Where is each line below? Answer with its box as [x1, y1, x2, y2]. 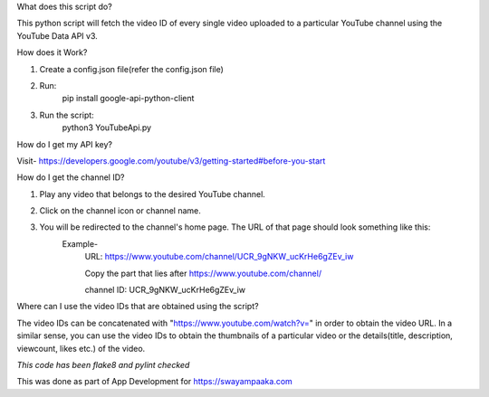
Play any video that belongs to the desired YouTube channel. [39, 188, 266, 199]
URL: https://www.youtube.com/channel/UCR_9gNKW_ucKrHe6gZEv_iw [84, 251, 354, 262]
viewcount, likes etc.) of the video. [16, 343, 146, 354]
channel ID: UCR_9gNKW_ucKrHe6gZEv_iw [84, 285, 246, 296]
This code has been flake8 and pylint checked [16, 359, 190, 370]
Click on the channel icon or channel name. [39, 205, 201, 216]
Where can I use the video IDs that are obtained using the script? [16, 301, 259, 312]
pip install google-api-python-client [62, 93, 195, 104]
